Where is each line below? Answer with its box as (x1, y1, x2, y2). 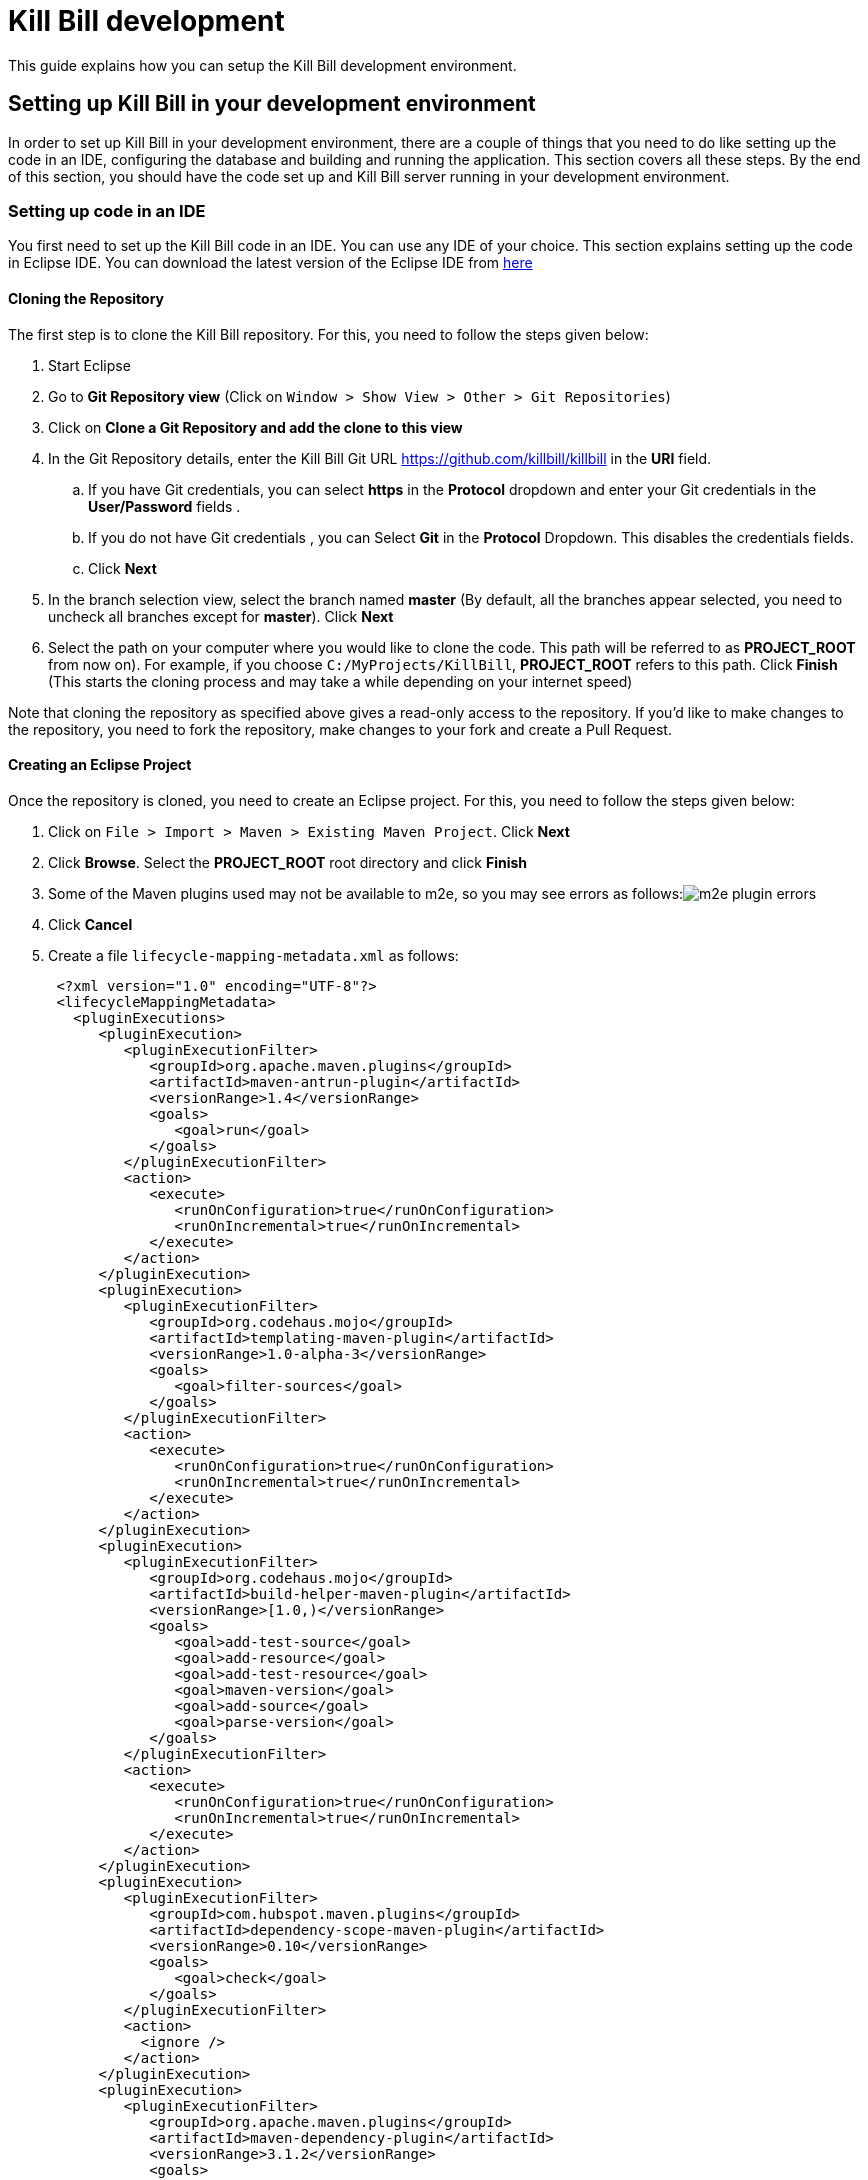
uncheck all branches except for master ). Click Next (48, 607, 394, 625)
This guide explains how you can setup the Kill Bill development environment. (8, 56, 517, 74)
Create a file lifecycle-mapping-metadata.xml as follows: (48, 946, 459, 964)
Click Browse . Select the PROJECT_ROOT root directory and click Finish (48, 853, 528, 871)
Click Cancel (48, 915, 133, 933)
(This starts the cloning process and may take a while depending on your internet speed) (48, 672, 633, 690)
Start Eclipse (48, 356, 131, 374)
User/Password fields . (88, 497, 241, 515)
